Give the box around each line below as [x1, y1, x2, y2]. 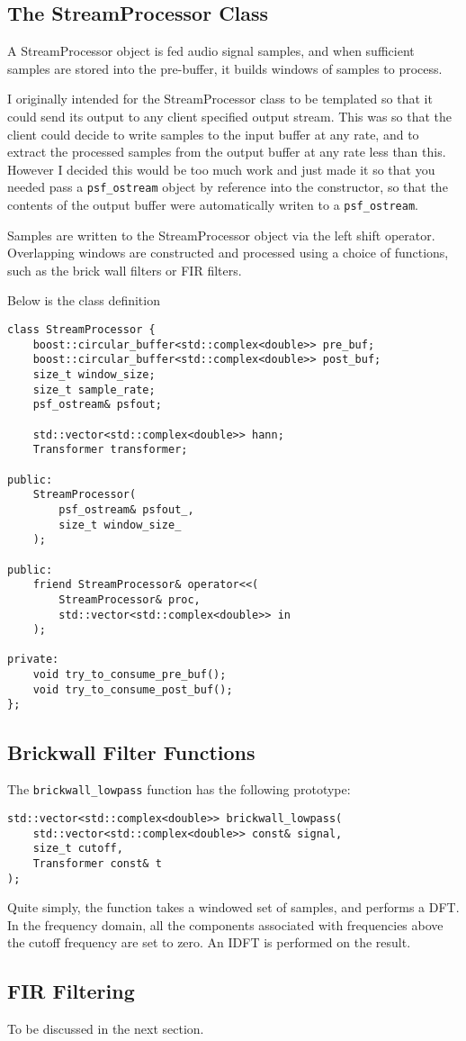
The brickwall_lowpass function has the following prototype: [7, 780, 351, 799]
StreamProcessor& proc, [58, 593, 201, 606]
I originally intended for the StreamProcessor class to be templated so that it [7, 89, 433, 108]
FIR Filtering [7, 977, 135, 1005]
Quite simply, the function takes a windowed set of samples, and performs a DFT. [7, 898, 460, 917]
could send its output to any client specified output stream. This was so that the [7, 106, 453, 125]
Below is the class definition [7, 291, 160, 310]
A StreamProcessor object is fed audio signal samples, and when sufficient [7, 41, 415, 60]
